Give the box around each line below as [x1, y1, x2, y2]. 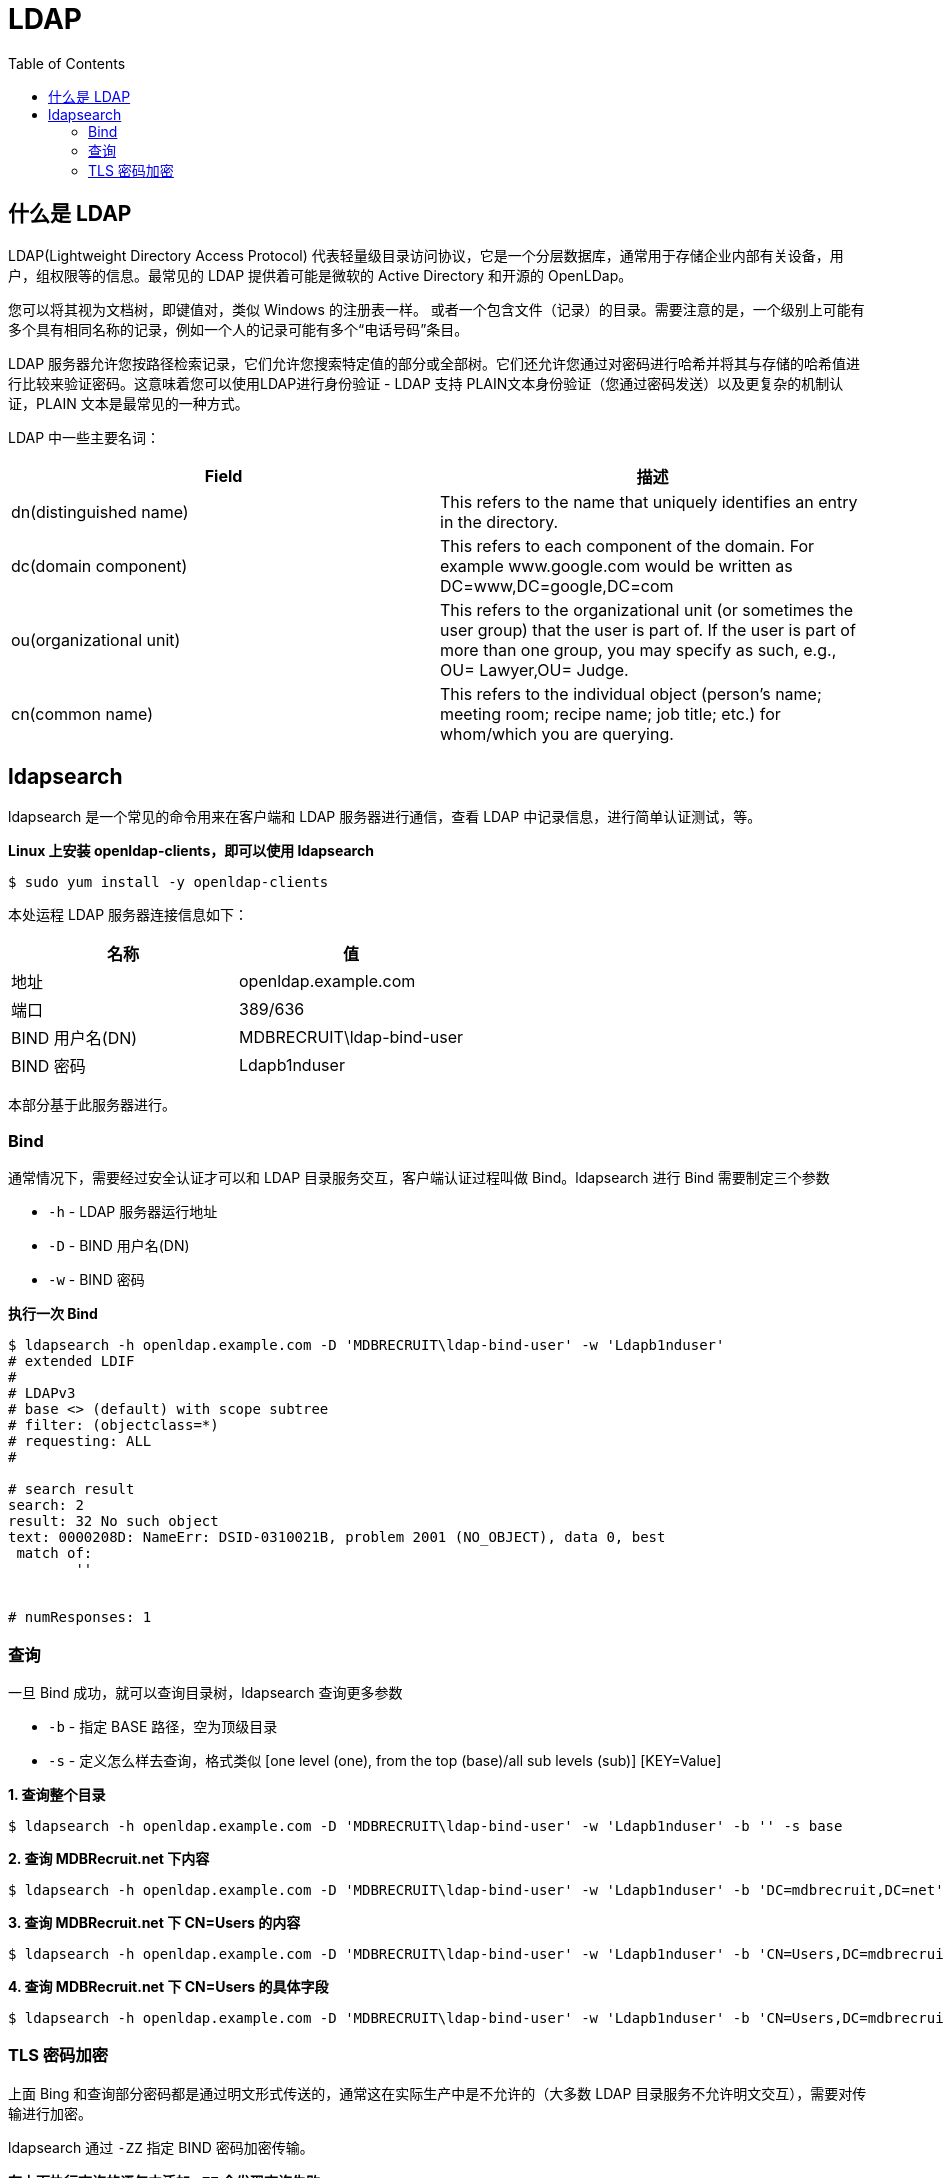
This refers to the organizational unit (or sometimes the [440, 599, 854, 620]
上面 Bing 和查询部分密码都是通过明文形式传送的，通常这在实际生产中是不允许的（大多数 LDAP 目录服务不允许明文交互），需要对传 [8, 2084, 867, 2102]
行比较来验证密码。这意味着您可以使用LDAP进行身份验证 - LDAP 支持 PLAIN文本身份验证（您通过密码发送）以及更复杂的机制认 [8, 374, 844, 392]
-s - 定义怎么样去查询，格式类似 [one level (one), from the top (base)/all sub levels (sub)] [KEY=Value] [48, 1751, 722, 1769]
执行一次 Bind [8, 1305, 98, 1323]
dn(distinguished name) [11, 501, 189, 522]
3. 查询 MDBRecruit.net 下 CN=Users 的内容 [8, 1913, 301, 1931]
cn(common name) [11, 703, 153, 724]
